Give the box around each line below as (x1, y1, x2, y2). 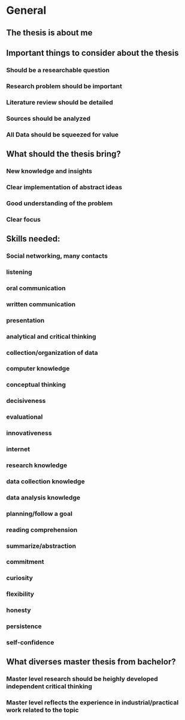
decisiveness (6, 397, 46, 405)
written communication (6, 300, 76, 308)
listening (6, 268, 32, 276)
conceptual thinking (6, 381, 66, 389)
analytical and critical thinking (6, 332, 96, 340)
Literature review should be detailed (6, 98, 114, 106)
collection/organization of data (6, 348, 98, 357)
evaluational (6, 413, 43, 421)
